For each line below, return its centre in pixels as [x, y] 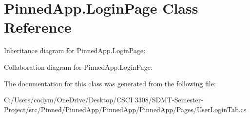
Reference [38, 27]
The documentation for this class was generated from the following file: [110, 83]
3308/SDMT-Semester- [169, 100]
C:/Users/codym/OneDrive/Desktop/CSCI [68, 100]
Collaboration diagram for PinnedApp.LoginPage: [78, 67]
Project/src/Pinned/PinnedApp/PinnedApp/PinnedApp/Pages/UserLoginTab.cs [125, 109]
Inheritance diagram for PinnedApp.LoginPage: [75, 50]
